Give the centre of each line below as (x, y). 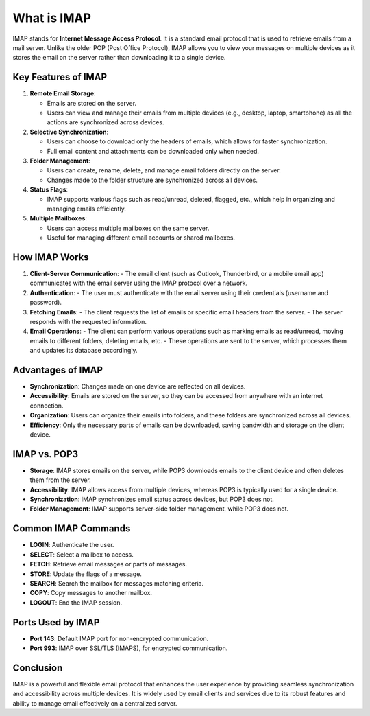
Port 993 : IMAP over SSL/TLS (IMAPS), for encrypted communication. (129, 648)
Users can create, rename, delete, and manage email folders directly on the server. (164, 170)
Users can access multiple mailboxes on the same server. (128, 228)
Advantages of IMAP (58, 370)
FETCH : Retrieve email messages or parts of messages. (109, 564)
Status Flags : (49, 189)
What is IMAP (52, 18)
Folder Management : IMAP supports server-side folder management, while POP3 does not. (159, 509)
